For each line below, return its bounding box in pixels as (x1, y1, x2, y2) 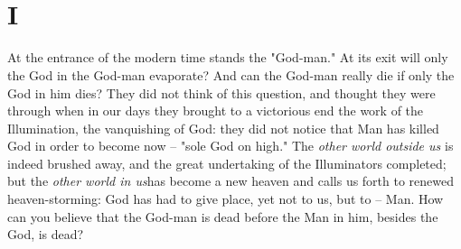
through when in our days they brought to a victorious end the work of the (7, 101, 424, 120)
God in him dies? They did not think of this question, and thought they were (7, 83, 436, 102)
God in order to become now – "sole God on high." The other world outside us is (7, 136, 454, 155)
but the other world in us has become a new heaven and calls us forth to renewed (7, 171, 455, 190)
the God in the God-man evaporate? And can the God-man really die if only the (7, 65, 455, 84)
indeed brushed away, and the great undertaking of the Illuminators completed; (7, 153, 447, 172)
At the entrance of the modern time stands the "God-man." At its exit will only (7, 48, 448, 67)
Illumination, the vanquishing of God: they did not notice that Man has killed (7, 118, 439, 137)
